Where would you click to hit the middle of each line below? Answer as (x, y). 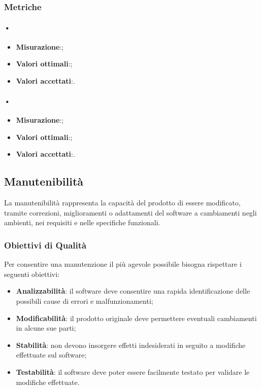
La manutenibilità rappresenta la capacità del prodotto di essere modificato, (122, 203)
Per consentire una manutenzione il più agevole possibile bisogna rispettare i (123, 264)
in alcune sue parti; (46, 328)
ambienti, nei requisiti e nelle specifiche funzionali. (82, 222)
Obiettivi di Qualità (45, 245)
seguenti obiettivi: (32, 274)
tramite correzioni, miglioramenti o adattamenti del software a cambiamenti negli (130, 212)
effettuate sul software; (51, 355)
